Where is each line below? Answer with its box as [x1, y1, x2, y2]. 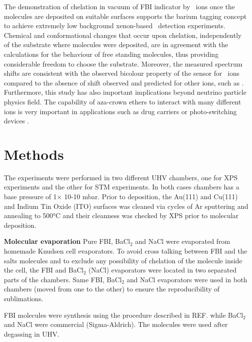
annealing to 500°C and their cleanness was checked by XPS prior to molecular [4, 210, 239, 221]
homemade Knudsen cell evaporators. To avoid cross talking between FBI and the [4, 246, 247, 256]
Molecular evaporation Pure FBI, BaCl [4, 236, 130, 246]
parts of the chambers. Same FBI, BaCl [4, 274, 122, 284]
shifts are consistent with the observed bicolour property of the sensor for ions [4, 68, 240, 78]
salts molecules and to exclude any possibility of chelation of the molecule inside [4, 255, 242, 265]
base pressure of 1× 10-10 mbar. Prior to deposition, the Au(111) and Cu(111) [4, 191, 238, 202]
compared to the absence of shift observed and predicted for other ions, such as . [4, 77, 244, 87]
